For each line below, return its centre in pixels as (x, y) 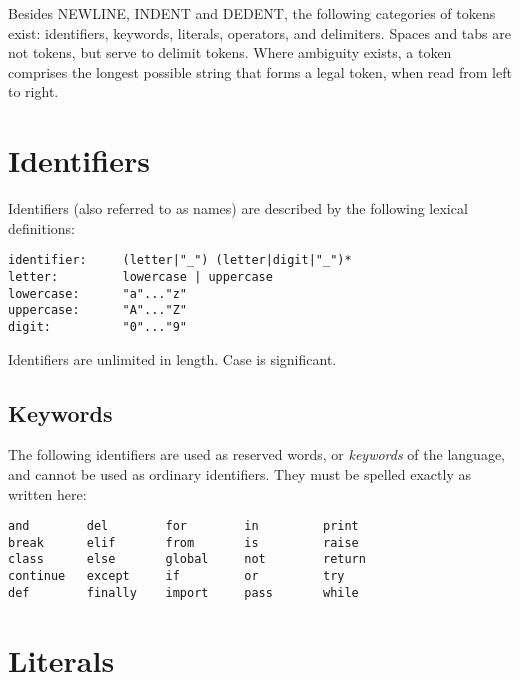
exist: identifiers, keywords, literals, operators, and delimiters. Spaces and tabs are (259, 32)
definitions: (41, 227)
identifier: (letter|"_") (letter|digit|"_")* (180, 260)
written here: (47, 493)
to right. (33, 91)
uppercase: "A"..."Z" (97, 310)
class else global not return (187, 559)
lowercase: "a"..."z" (97, 293)
